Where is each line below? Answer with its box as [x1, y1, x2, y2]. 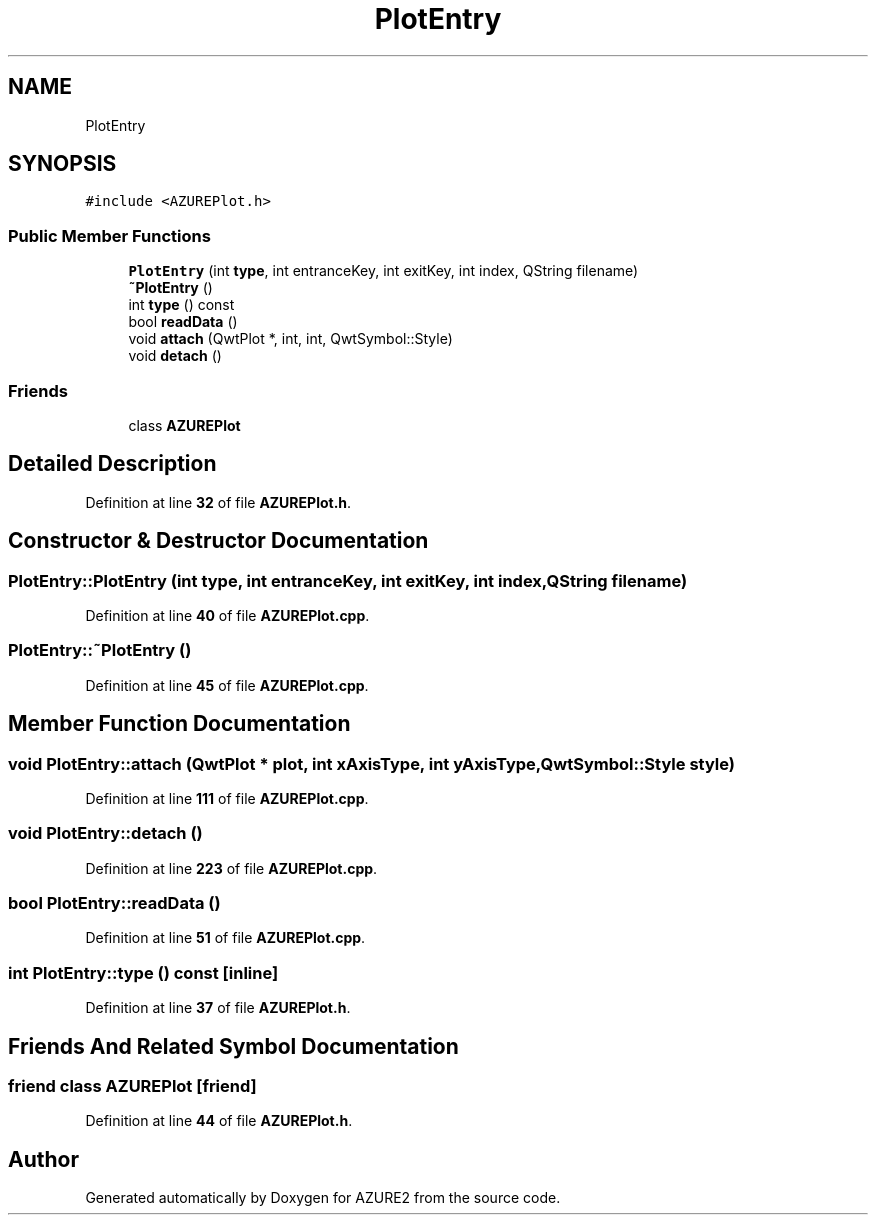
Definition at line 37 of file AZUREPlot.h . [85, 999, 351, 1017]
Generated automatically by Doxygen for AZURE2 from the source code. [85, 1189, 561, 1207]
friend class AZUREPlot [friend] [8, 1076, 257, 1097]
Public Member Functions [8, 225, 211, 246]
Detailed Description [8, 451, 217, 477]
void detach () [128, 347, 222, 365]
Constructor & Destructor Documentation [8, 528, 429, 554]
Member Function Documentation [8, 711, 351, 737]
